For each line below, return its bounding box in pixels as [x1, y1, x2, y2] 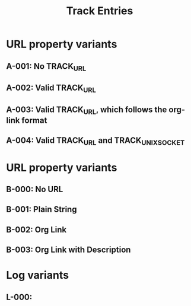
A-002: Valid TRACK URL [6, 83, 96, 94]
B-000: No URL [6, 184, 63, 195]
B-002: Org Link [6, 224, 67, 235]
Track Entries [66, 4, 133, 18]
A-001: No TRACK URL [6, 61, 87, 72]
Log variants [6, 269, 69, 282]
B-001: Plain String [6, 205, 77, 215]
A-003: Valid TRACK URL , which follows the [6, 104, 167, 116]
